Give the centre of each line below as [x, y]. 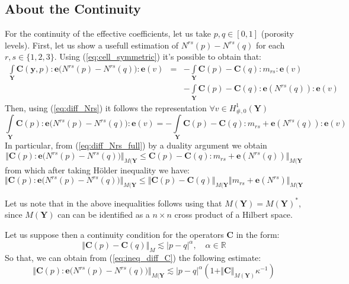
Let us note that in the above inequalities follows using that [113, 203]
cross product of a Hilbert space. [233, 214]
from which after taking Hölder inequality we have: [97, 170]
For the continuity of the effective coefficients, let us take [108, 33]
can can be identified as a [104, 214]
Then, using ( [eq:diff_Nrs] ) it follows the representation [106, 107]
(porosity [277, 33]
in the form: [258, 234]
